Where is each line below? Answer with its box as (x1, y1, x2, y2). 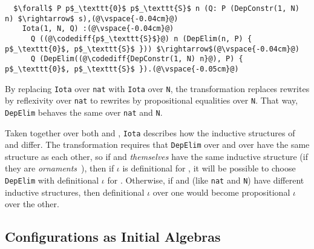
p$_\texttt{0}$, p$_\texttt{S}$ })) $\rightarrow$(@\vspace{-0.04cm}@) (5, 44, 299, 53)
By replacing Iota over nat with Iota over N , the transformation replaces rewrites (5, 82, 310, 95)
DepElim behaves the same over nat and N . (5, 105, 163, 118)
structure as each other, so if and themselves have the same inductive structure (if (5, 150, 308, 162)
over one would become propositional (152, 185, 290, 198)
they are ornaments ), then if (5, 162, 114, 174)
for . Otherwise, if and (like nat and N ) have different (107, 174, 304, 187)
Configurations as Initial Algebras (5, 227, 221, 246)
